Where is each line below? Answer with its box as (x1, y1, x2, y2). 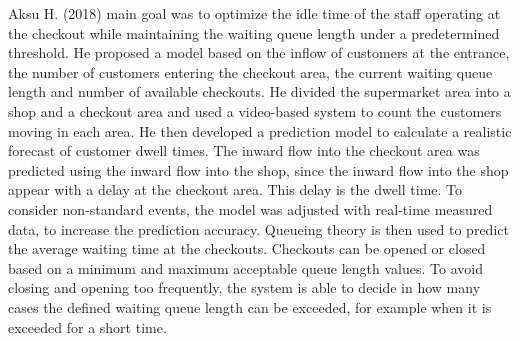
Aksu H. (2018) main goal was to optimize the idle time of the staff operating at (8, 3, 501, 23)
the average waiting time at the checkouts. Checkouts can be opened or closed (8, 238, 486, 259)
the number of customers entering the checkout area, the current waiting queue (8, 61, 493, 82)
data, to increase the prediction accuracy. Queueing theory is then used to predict (8, 218, 509, 239)
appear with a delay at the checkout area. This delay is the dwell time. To (8, 179, 463, 200)
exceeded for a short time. (8, 316, 167, 337)
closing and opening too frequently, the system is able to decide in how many (8, 277, 481, 298)
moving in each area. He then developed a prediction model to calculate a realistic (8, 120, 512, 141)
